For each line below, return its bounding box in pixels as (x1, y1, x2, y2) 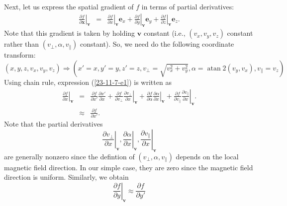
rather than (4, 39, 39, 49)
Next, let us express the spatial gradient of (4, 1, 134, 11)
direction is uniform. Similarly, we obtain (4, 172, 129, 182)
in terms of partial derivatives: (141, 1, 234, 11)
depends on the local (176, 151, 239, 161)
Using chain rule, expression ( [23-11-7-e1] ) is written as (4, 77, 172, 87)
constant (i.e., (143, 28, 186, 38)
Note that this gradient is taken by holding (4, 28, 135, 38)
